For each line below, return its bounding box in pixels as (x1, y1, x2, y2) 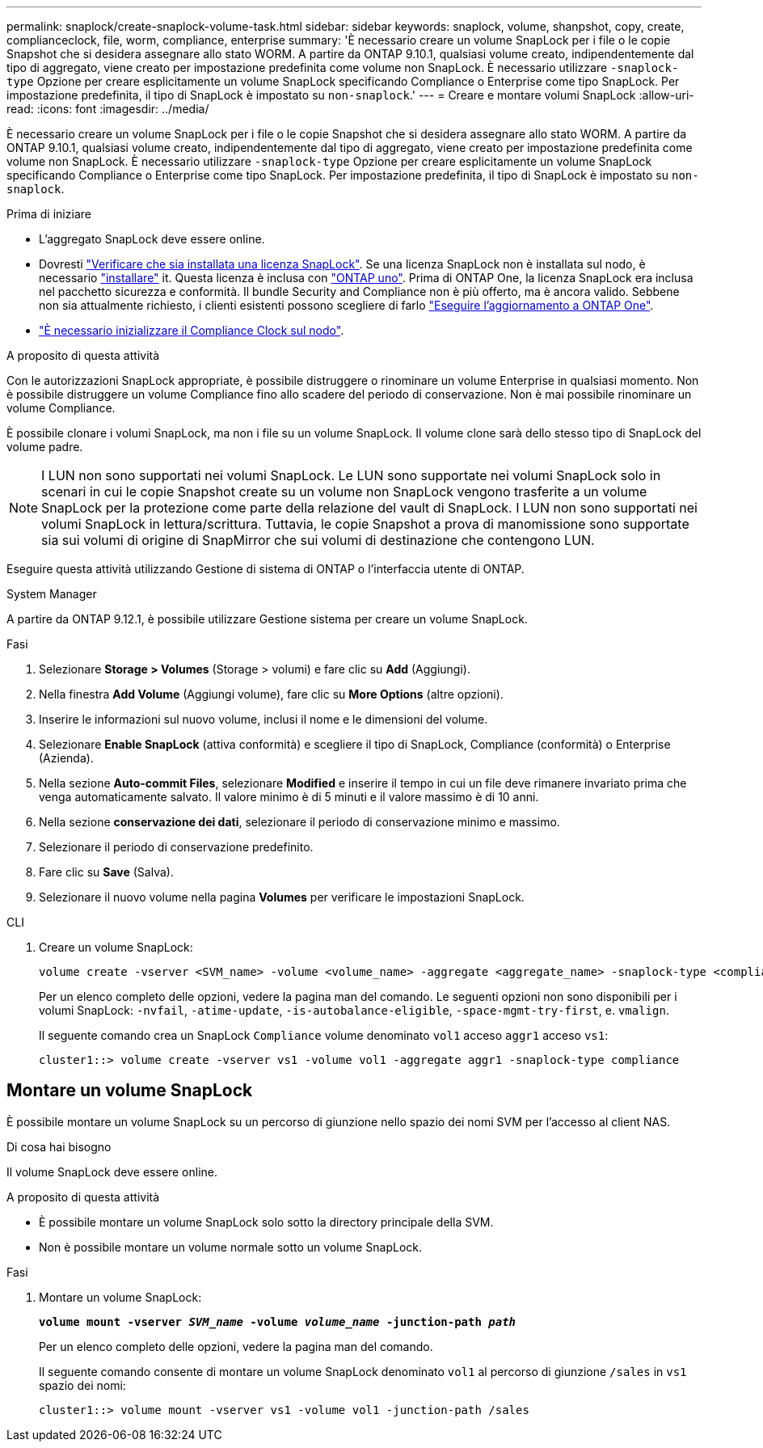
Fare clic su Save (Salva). (39, 865, 174, 879)
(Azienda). (39, 751, 94, 765)
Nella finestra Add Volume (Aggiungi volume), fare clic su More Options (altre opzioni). (39, 687, 504, 701)
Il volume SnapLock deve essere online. (6, 1164, 218, 1179)
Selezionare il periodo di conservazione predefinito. (39, 840, 314, 854)
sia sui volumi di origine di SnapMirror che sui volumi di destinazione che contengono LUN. (41, 532, 595, 548)
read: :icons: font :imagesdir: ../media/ (6, 102, 209, 116)
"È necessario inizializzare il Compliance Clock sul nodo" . (39, 323, 344, 337)
